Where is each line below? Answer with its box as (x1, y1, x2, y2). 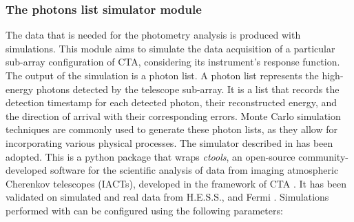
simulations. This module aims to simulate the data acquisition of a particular (6, 41, 335, 55)
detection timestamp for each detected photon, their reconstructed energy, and (6, 95, 337, 110)
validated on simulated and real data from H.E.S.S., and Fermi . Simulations (6, 190, 329, 204)
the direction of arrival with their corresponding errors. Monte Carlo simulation (6, 108, 341, 123)
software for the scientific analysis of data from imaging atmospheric (50, 163, 339, 177)
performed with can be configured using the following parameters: (6, 203, 283, 217)
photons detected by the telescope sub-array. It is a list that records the (36, 81, 340, 96)
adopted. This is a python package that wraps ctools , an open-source (6, 149, 295, 163)
